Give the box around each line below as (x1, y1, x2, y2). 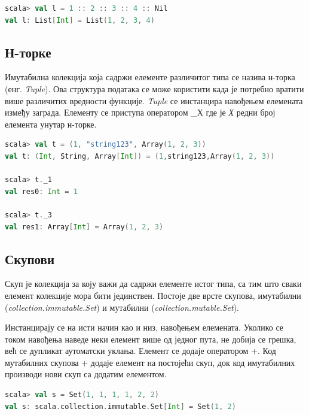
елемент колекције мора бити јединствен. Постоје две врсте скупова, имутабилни (5, 289, 301, 301)
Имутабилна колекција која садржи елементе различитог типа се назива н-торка (5, 71, 295, 83)
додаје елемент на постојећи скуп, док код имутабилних (90, 356, 295, 368)
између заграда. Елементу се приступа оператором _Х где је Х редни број (5, 106, 276, 119)
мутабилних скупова (5, 356, 79, 368)
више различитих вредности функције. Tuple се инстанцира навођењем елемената (5, 94, 303, 107)
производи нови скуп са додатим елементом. (5, 368, 167, 380)
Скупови (5, 249, 54, 268)
